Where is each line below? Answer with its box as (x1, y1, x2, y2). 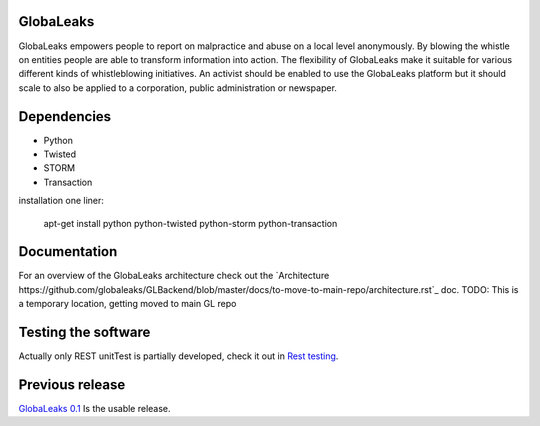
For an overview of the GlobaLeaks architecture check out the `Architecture (18, 270, 330, 282)
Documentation (18, 243, 118, 260)
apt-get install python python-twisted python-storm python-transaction (43, 217, 338, 229)
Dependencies (18, 108, 112, 125)
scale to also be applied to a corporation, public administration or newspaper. (18, 81, 337, 94)
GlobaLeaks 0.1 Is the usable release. (18, 403, 171, 415)
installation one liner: (18, 195, 105, 207)
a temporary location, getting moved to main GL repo (18, 298, 237, 310)
